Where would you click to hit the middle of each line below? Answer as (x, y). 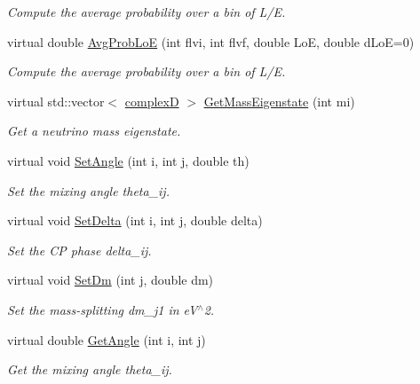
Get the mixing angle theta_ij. (90, 369)
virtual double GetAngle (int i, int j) (107, 339)
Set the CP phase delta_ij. (79, 250)
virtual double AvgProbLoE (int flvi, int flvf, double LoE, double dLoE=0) (211, 41)
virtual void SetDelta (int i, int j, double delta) (135, 220)
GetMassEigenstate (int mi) (279, 101)
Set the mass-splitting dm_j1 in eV (103, 309)
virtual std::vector (56, 101)
